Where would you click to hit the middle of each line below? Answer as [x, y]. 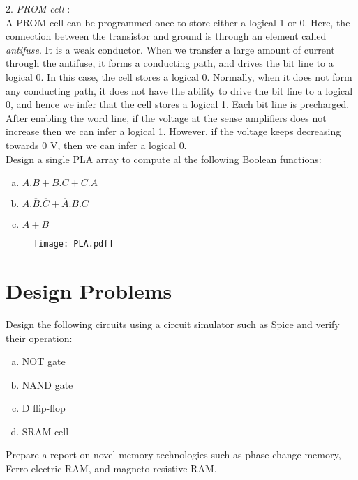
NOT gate [44, 361]
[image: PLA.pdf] [74, 244]
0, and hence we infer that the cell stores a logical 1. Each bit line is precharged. [178, 104]
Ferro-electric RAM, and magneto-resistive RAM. [111, 469]
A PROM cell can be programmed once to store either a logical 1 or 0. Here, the [178, 22]
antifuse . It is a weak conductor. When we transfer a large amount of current [170, 49]
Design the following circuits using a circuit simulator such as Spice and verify [173, 324]
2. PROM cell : [38, 8]
